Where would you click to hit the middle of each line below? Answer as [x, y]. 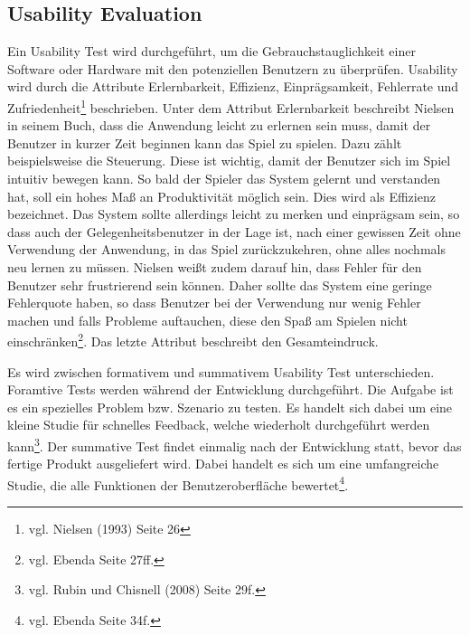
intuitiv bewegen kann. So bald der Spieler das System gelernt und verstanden [224, 179]
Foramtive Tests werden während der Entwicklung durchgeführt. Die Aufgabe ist [230, 389]
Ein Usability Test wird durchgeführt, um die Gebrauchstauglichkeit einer [211, 51]
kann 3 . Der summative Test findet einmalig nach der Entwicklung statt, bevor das [235, 444]
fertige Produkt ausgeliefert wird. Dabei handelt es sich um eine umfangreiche [223, 464]
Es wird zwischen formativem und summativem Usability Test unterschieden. [221, 371]
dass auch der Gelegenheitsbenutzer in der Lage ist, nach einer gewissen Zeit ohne [234, 231]
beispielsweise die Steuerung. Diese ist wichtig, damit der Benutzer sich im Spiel [229, 161]
